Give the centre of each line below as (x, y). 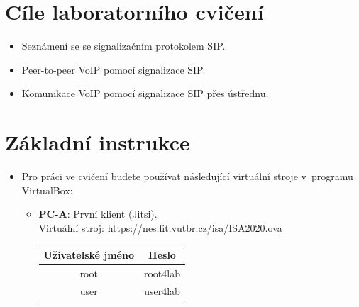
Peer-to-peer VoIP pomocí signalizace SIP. (114, 69)
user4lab (162, 290)
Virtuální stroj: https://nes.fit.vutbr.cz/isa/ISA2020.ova (160, 227)
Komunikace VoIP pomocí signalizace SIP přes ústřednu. (145, 93)
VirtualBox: (47, 190)
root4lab (162, 273)
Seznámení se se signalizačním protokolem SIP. (123, 46)
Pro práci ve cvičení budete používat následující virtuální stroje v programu (187, 176)
